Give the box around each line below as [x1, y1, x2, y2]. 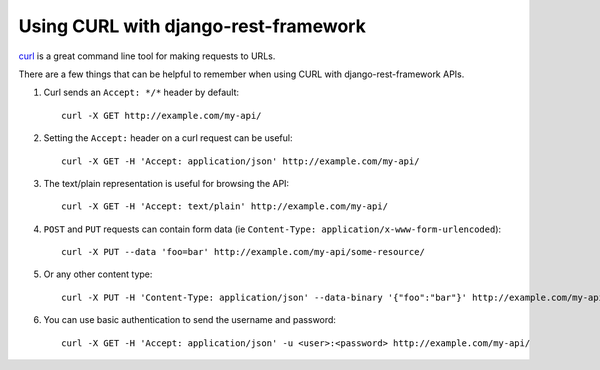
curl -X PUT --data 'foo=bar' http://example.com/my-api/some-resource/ [61, 246, 425, 258]
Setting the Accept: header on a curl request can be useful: [43, 132, 293, 144]
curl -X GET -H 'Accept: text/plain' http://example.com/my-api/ [61, 201, 389, 212]
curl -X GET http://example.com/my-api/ [61, 110, 262, 121]
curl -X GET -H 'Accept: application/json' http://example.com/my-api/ [61, 155, 420, 167]
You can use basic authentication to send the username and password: [43, 314, 337, 326]
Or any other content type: [43, 268, 153, 280]
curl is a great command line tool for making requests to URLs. [18, 50, 276, 62]
